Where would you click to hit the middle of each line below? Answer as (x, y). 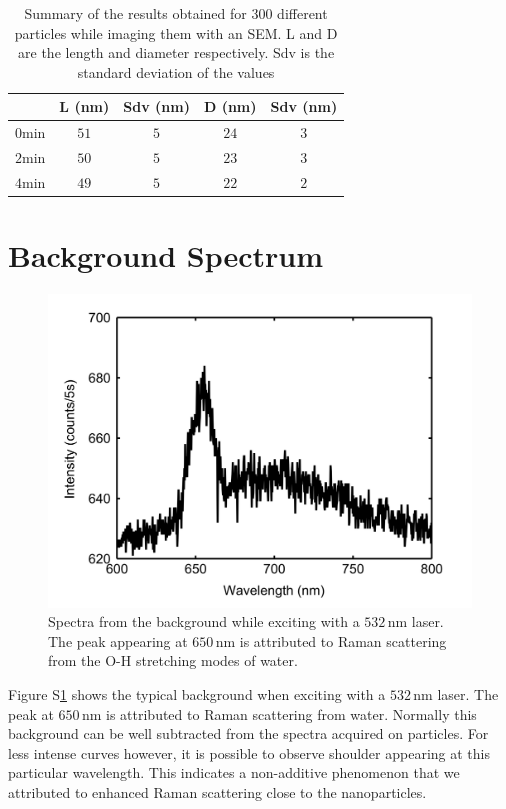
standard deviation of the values (176, 71)
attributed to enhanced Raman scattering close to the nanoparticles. (217, 791)
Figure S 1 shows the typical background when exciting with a (197, 693)
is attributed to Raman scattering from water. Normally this (291, 713)
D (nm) (230, 106)
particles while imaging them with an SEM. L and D (176, 32)
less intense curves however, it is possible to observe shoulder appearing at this (249, 752)
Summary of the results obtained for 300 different (176, 13)
